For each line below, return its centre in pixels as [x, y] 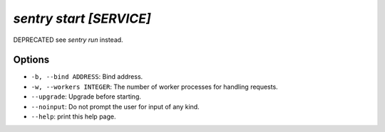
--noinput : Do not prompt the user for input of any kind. [115, 106]
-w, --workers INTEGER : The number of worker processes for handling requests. [154, 87]
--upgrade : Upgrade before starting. [86, 97]
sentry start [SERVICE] [82, 18]
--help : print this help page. [73, 116]
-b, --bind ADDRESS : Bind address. [87, 77]
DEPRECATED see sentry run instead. [68, 40]
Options [31, 60]
